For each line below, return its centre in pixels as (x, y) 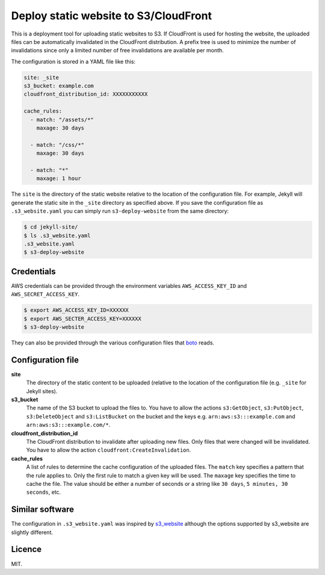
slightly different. (32, 532)
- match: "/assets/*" (62, 120)
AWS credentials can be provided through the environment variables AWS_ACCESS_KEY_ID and (129, 285)
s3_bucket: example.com (59, 86)
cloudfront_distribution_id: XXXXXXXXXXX (86, 94)
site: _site (42, 77)
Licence (26, 549)
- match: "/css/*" (57, 145)
